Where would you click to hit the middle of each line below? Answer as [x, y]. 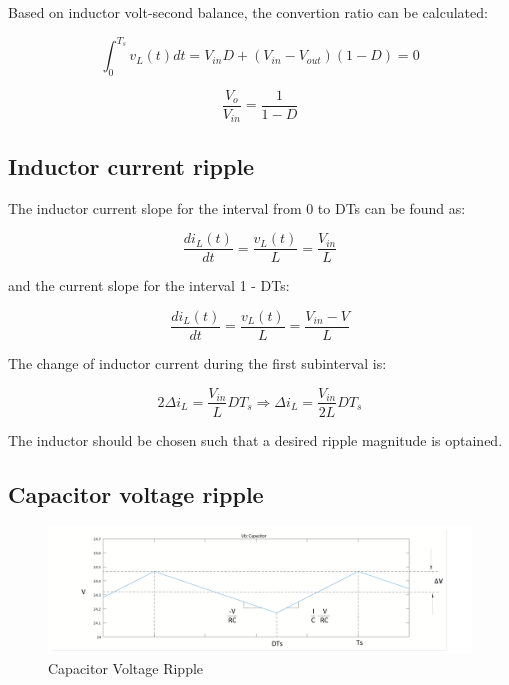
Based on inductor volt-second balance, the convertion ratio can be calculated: [248, 12]
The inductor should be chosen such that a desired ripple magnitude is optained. [255, 439]
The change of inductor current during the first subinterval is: [197, 362]
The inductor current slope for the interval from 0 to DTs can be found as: [237, 207]
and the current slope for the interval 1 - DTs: [149, 285]
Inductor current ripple [131, 165]
